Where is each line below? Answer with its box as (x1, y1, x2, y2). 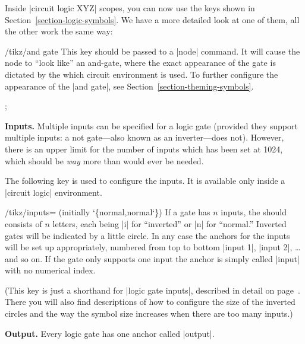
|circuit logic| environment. (5, 186, 102, 198)
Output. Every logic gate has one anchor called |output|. (5, 327, 215, 339)
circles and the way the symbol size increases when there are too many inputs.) (5, 307, 293, 320)
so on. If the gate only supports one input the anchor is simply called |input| (21, 252, 300, 265)
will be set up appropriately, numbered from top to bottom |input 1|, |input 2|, (5, 241, 293, 253)
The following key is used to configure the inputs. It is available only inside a (5, 174, 285, 187)
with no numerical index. (5, 264, 96, 276)
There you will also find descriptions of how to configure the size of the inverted (5, 295, 295, 308)
